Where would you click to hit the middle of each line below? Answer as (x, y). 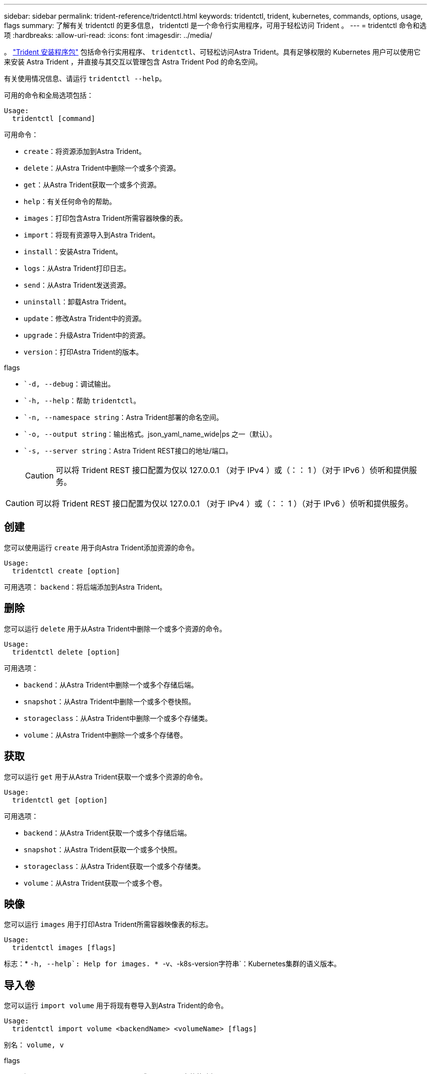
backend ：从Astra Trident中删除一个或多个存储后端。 (111, 685)
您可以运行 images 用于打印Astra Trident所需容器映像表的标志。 (108, 925)
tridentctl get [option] (60, 800)
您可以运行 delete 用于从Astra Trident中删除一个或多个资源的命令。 (115, 628)
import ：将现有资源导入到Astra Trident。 (92, 235)
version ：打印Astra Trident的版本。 (83, 352)
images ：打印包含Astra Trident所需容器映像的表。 (105, 218)
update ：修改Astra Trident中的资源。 (85, 318)
